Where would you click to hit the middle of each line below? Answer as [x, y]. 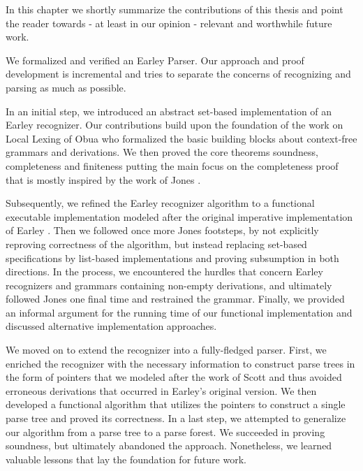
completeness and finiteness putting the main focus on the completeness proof [172, 165]
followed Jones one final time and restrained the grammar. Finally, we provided [175, 299]
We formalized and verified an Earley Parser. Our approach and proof [155, 60]
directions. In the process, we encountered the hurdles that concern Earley [164, 271]
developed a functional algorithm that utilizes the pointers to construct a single [176, 404]
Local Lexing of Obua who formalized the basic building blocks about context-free [181, 138]
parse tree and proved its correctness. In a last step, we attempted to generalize [176, 418]
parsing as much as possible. [66, 87]
